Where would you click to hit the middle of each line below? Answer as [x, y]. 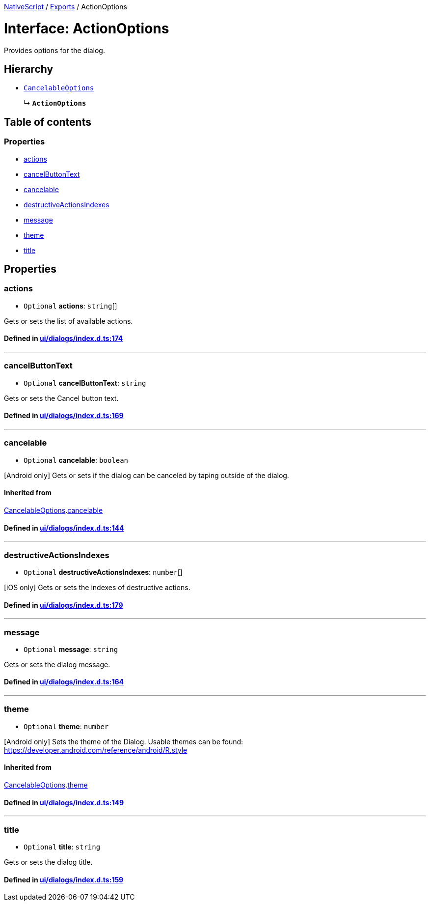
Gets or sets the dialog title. [48, 862]
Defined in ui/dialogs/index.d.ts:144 [64, 528]
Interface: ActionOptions [87, 28]
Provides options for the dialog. [54, 50]
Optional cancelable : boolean [76, 460]
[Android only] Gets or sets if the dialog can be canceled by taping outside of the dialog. [147, 475]
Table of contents [48, 122]
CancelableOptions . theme [46, 785]
